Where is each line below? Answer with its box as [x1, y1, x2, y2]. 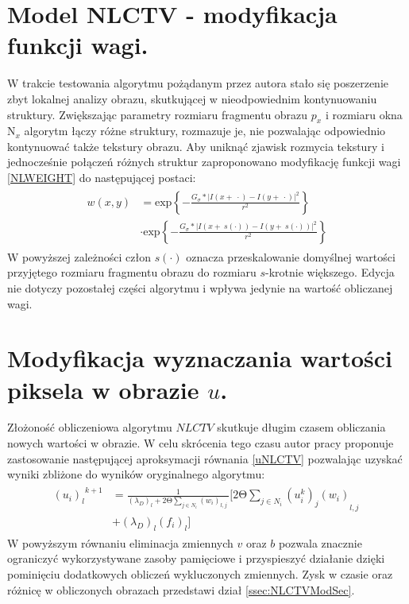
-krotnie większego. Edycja [264, 264, 395, 281]
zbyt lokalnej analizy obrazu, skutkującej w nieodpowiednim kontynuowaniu [7, 90, 377, 106]
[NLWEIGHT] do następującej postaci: [7, 169, 196, 186]
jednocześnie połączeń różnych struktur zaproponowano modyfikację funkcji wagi [7, 153, 401, 170]
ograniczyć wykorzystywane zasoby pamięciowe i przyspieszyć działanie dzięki [7, 550, 385, 567]
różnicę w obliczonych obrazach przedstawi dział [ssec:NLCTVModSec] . [7, 581, 355, 598]
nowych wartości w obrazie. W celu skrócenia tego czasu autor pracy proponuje [7, 435, 394, 451]
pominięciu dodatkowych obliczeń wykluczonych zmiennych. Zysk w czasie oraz [7, 566, 393, 582]
